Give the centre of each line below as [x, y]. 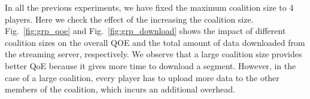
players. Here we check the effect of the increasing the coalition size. [129, 19]
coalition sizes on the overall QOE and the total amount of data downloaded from [155, 42]
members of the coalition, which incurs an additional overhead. [120, 89]
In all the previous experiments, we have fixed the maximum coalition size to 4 [149, 7]
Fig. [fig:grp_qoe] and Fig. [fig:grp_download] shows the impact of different [145, 31]
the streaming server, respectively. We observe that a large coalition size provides [154, 54]
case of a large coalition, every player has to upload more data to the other [142, 77]
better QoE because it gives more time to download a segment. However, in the [151, 65]
